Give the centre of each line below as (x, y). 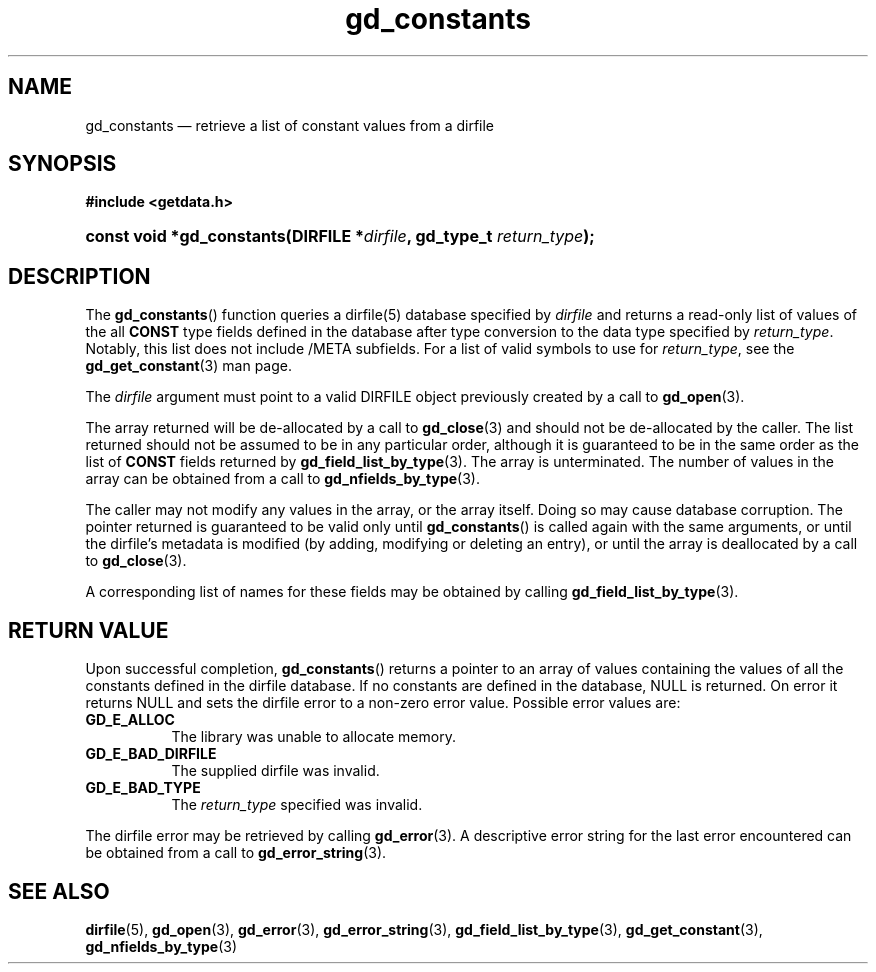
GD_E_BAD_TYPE (143, 788)
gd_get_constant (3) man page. (188, 366)
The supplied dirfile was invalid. (275, 771)
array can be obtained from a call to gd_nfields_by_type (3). (282, 479)
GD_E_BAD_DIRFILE (151, 754)
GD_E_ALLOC (130, 720)
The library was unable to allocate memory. (313, 737)
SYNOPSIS (62, 164)
